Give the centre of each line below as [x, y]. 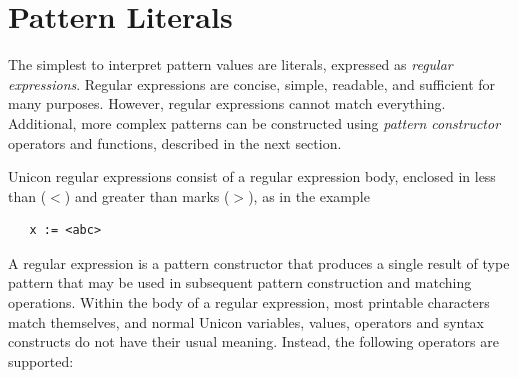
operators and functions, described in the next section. [175, 142]
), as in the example [309, 195]
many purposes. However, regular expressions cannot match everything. [227, 103]
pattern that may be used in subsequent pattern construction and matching [240, 282]
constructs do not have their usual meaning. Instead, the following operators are [253, 341]
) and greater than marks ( [147, 195]
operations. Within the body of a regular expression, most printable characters [249, 302]
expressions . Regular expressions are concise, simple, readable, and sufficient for [252, 83]
